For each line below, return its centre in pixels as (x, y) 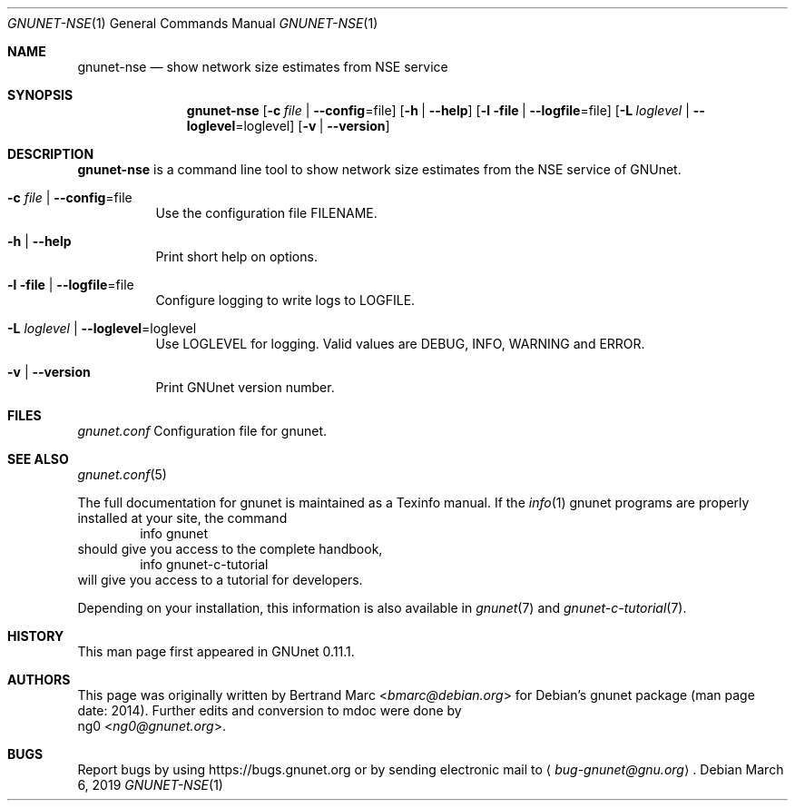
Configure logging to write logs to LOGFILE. (285, 300)
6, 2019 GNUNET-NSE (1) (150, 785)
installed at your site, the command (182, 518)
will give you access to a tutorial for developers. (220, 580)
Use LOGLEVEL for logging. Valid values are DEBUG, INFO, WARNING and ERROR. (400, 344)
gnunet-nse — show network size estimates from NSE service (263, 67)
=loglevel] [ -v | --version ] (313, 126)
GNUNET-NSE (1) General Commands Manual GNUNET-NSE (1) (193, 23)
